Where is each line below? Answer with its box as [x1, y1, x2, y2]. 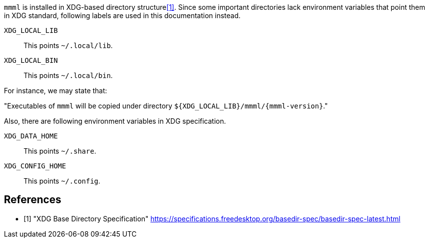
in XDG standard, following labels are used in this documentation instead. [4, 11, 241, 20]
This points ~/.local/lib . [24, 41, 113, 50]
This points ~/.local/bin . [24, 71, 113, 80]
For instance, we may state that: [4, 86, 107, 95]
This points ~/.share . [24, 147, 96, 155]
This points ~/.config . [24, 177, 101, 185]
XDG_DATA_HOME [4, 132, 58, 140]
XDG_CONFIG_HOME [4, 162, 66, 170]
